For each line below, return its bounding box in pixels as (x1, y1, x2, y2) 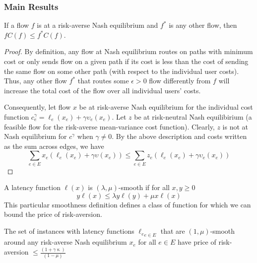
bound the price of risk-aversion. (4, 209, 102, 219)
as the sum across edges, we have (4, 140, 104, 151)
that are (160, 226, 185, 236)
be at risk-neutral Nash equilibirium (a (134, 111, 252, 122)
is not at (222, 121, 249, 131)
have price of (177, 237, 216, 247)
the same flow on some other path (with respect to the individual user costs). (4, 66, 239, 76)
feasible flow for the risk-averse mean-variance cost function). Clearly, (4, 121, 215, 131)
